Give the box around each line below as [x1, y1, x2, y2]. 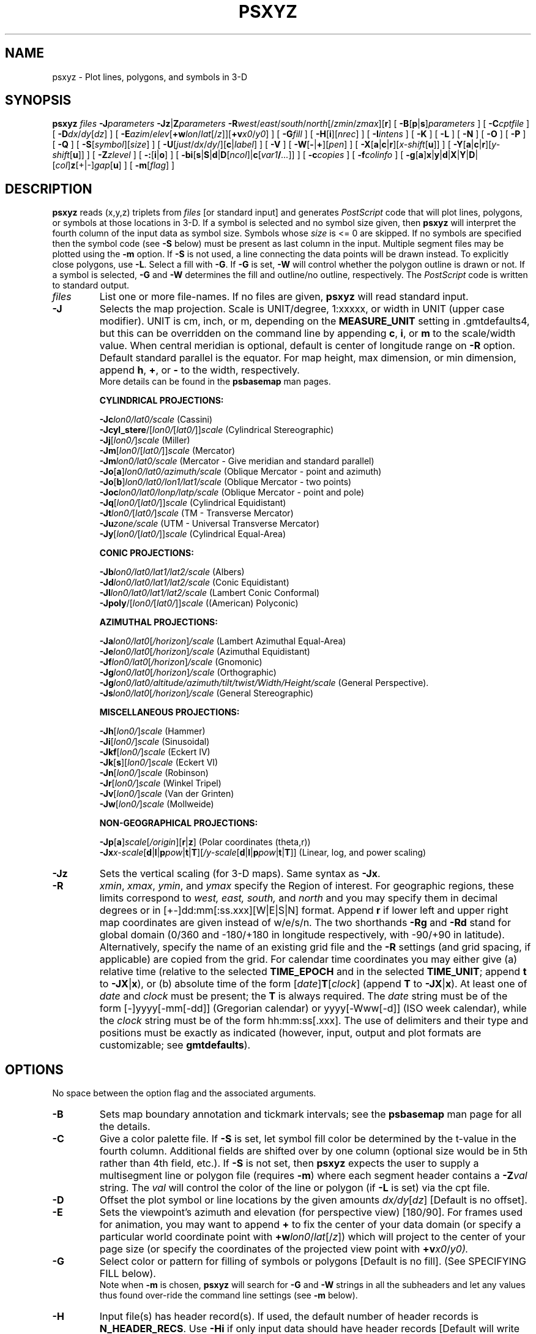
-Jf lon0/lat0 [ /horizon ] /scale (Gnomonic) [99, 657, 262, 668]
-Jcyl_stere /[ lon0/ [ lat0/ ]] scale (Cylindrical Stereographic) [99, 424, 334, 435]
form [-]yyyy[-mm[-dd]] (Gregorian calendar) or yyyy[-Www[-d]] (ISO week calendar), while [99, 1002, 527, 1015]
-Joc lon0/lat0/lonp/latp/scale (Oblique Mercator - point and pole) [99, 487, 365, 498]
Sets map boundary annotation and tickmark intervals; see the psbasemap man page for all [99, 1108, 522, 1121]
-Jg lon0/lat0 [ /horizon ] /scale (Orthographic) [99, 667, 277, 678]
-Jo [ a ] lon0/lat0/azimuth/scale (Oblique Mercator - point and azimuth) [99, 466, 382, 477]
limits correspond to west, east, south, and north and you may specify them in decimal [99, 892, 498, 905]
